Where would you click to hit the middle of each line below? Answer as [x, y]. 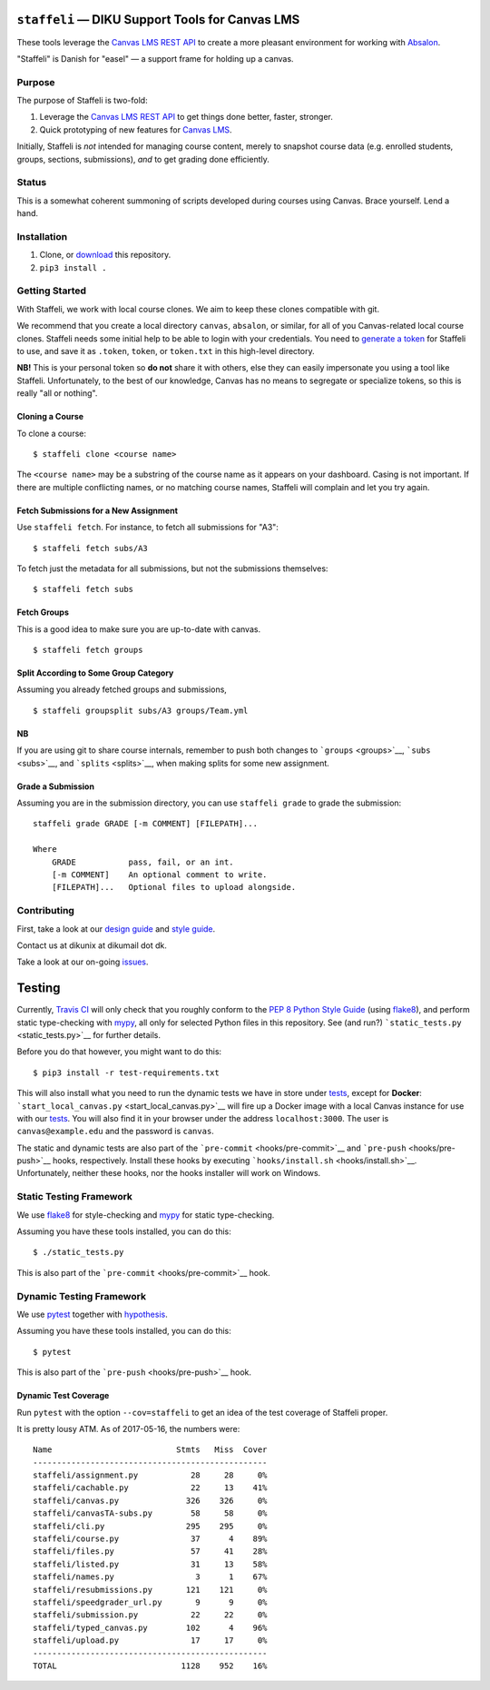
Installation [42, 236]
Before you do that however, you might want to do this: [119, 1052]
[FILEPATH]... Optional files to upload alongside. [174, 887]
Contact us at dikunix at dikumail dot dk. [92, 945]
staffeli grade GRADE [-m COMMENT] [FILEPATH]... [146, 824]
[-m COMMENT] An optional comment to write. [159, 875]
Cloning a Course [50, 417]
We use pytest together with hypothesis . [92, 1314]
